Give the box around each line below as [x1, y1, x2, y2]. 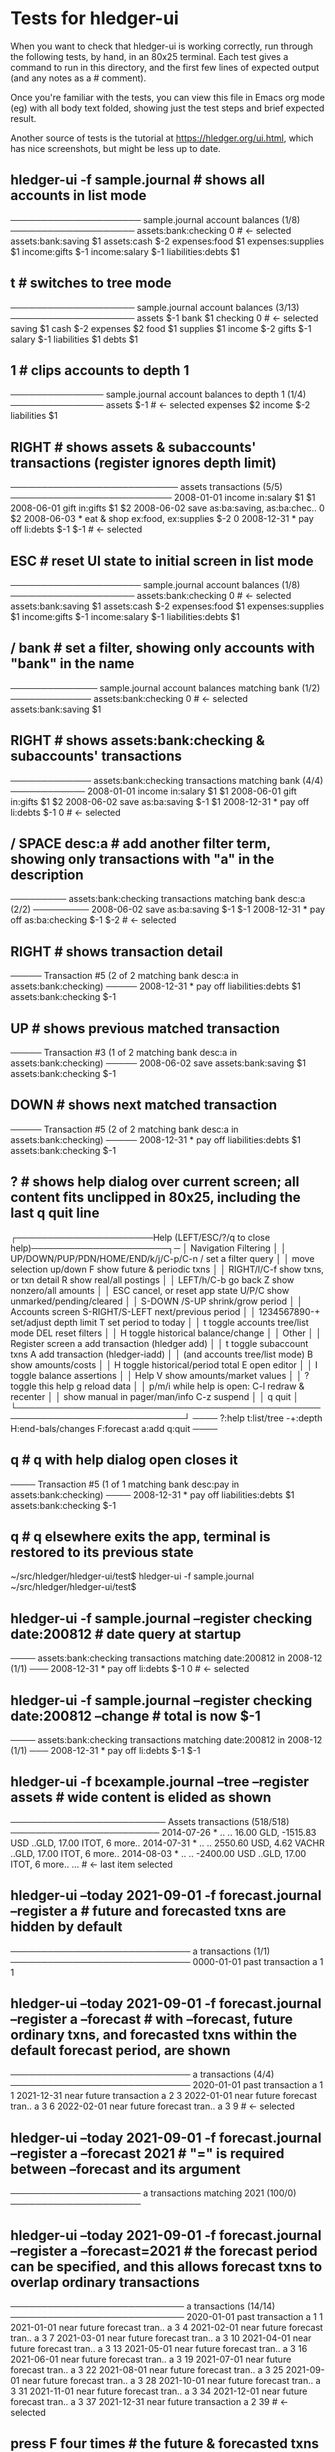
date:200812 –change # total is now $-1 [10, 1707, 262, 1724]
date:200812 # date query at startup [10, 1625, 242, 1642]
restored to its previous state [10, 1543, 194, 1561]
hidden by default [10, 1918, 123, 1936]
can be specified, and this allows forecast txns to [10, 2258, 323, 2275]
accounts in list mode [10, 187, 147, 204]
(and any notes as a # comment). [10, 72, 147, 84]
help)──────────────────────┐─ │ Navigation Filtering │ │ [10, 1242, 287, 1254]
